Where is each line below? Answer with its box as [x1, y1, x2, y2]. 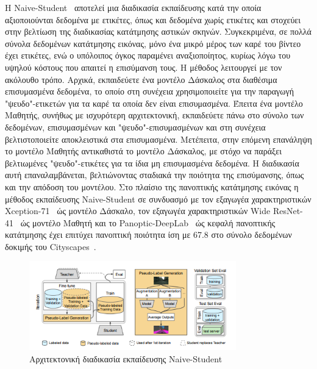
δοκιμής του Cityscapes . [5, 240, 96, 253]
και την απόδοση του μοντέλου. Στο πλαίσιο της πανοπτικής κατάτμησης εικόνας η [5, 180, 299, 193]
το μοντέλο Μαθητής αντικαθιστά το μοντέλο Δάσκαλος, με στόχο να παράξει [5, 145, 282, 157]
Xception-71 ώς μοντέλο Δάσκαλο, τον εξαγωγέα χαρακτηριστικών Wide [5, 204, 271, 217]
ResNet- [272, 204, 303, 217]
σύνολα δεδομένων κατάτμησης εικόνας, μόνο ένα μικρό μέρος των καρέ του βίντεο [5, 37, 301, 49]
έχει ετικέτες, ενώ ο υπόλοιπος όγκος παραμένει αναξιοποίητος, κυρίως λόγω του [5, 49, 291, 62]
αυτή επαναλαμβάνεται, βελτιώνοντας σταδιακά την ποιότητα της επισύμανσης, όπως [5, 168, 304, 181]
